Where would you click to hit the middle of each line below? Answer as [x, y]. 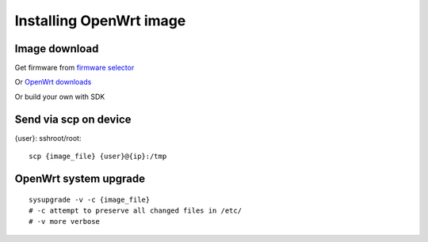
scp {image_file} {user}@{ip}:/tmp [98, 157]
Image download [57, 49]
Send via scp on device [73, 119]
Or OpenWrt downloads [53, 82]
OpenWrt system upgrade [80, 178]
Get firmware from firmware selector [75, 68]
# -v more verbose [65, 222]
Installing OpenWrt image [100, 21]
